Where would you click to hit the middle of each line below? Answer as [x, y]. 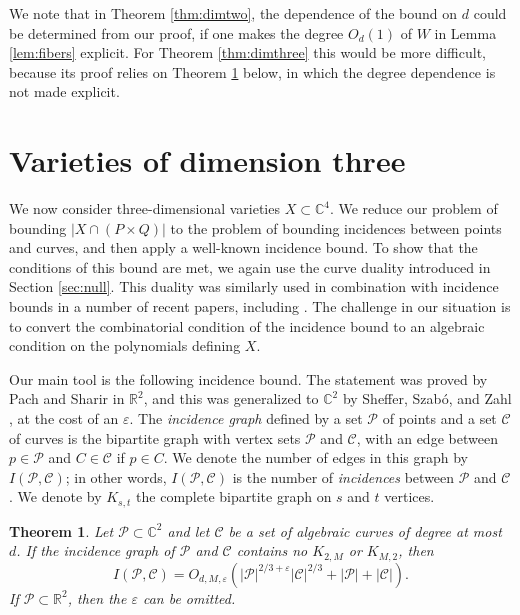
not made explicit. [64, 91]
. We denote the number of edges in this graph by [316, 457]
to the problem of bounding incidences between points [336, 227]
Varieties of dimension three [207, 160]
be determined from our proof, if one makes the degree [176, 32]
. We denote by [55, 496]
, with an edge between [427, 437]
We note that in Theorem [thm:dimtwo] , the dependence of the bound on [233, 13]
